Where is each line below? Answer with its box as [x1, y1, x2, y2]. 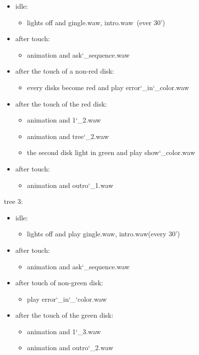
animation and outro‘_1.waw [27, 180, 114, 190]
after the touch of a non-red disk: [15, 66, 114, 76]
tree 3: [4, 196, 23, 206]
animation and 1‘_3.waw [27, 326, 101, 336]
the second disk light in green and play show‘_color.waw [27, 147, 196, 157]
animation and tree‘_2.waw [27, 131, 109, 141]
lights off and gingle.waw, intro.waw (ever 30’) [27, 17, 166, 27]
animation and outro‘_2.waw [27, 342, 114, 353]
